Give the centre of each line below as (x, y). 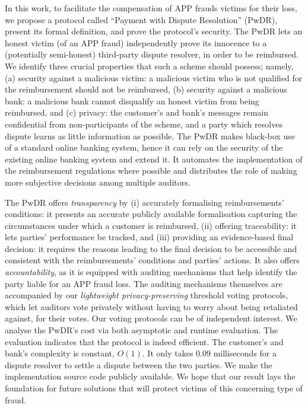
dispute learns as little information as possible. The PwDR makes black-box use (150, 136)
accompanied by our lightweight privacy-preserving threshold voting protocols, (146, 295)
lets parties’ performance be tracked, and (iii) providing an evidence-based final (149, 237)
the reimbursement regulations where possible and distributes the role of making (151, 170)
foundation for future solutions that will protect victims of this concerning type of (154, 388)
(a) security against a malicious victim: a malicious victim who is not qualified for (154, 77)
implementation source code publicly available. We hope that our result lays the (150, 376)
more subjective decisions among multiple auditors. (98, 182)
